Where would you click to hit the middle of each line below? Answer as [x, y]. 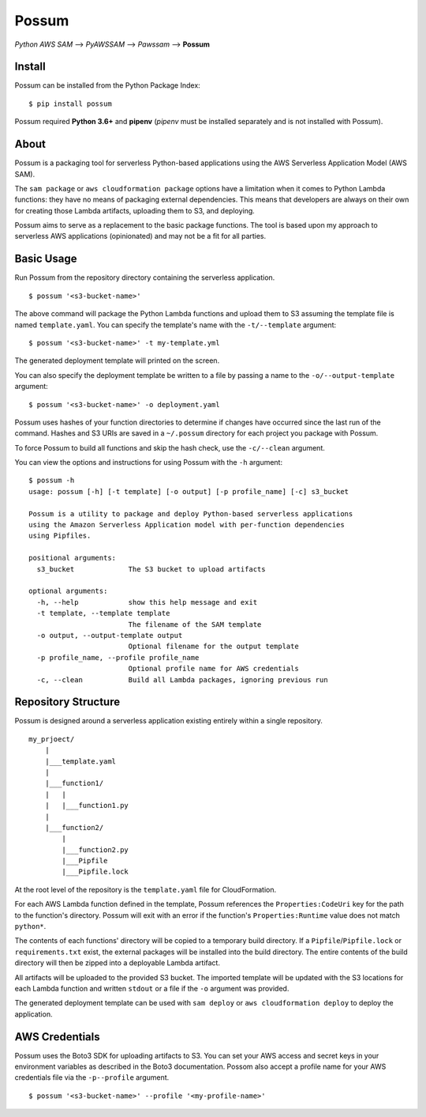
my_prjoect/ [52, 739]
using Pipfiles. [60, 536]
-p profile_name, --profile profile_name [118, 657]
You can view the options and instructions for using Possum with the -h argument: [149, 462]
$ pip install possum [70, 104]
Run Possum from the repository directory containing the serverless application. [145, 277]
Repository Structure [67, 702]
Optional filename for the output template [213, 647]
